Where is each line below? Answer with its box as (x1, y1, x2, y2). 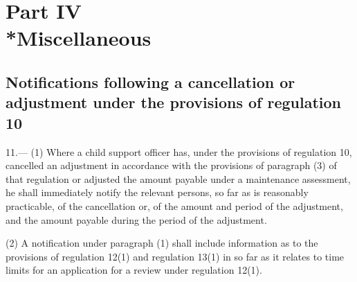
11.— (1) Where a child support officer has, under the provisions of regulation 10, (6, 144, 352, 159)
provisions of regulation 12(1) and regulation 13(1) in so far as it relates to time (6, 249, 345, 263)
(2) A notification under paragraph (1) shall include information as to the (6, 236, 318, 250)
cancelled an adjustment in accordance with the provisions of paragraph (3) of (6, 158, 337, 173)
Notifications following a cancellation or (6, 71, 295, 92)
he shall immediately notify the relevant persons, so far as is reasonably (6, 185, 309, 200)
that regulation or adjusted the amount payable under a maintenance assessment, (6, 171, 351, 186)
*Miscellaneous (6, 24, 152, 52)
